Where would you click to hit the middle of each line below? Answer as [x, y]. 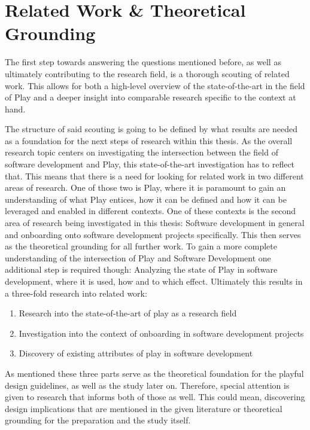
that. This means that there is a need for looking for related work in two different [154, 176]
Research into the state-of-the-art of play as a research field [128, 313]
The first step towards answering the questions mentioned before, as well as [143, 62]
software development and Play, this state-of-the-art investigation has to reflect [150, 164]
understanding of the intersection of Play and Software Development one [138, 257]
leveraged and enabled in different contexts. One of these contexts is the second [151, 211]
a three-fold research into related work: [76, 293]
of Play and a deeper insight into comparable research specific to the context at [151, 97]
